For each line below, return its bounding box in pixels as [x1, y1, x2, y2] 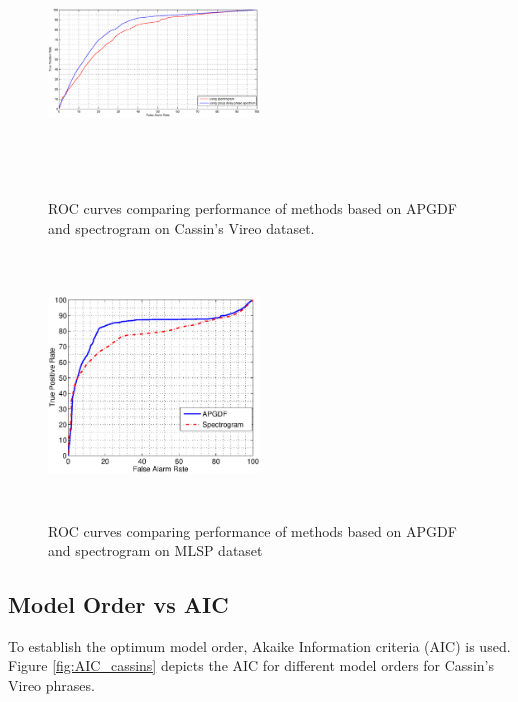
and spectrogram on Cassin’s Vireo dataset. [48, 217, 315, 238]
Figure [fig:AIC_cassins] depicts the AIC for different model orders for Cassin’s [8, 655, 494, 676]
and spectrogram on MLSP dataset [48, 540, 263, 561]
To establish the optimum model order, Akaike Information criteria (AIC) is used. [8, 635, 511, 656]
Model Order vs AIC [8, 589, 229, 620]
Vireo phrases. [8, 675, 95, 696]
